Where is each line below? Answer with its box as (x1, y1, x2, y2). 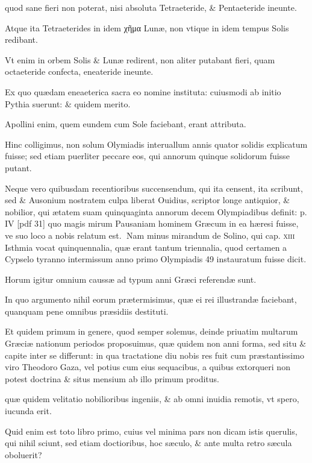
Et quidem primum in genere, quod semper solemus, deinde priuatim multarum (5, 325, 298, 338)
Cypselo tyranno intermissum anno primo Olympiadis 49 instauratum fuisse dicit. (5, 253, 307, 265)
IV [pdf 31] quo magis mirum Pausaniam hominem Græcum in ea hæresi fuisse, (5, 217, 299, 230)
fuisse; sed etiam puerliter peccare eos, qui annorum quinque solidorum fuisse (5, 150, 290, 162)
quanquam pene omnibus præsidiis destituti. (5, 304, 169, 317)
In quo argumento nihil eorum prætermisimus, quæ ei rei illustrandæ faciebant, (5, 293, 297, 306)
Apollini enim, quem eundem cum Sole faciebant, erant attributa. (5, 118, 246, 130)
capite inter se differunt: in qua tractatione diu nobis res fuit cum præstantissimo (5, 348, 304, 361)
